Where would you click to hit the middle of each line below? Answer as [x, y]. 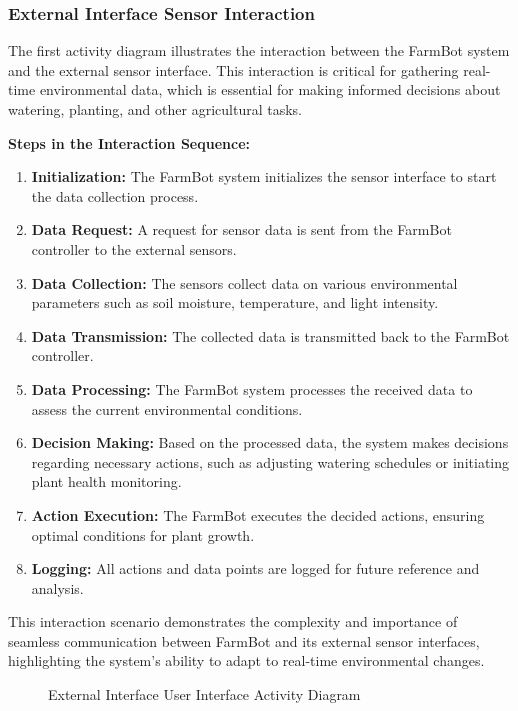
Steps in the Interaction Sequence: [129, 142]
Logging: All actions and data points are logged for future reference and [255, 568]
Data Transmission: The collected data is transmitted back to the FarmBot [270, 335]
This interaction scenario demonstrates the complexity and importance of [233, 621]
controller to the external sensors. [134, 248]
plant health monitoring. [106, 481]
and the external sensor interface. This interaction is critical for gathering [233, 69]
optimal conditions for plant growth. [143, 534]
